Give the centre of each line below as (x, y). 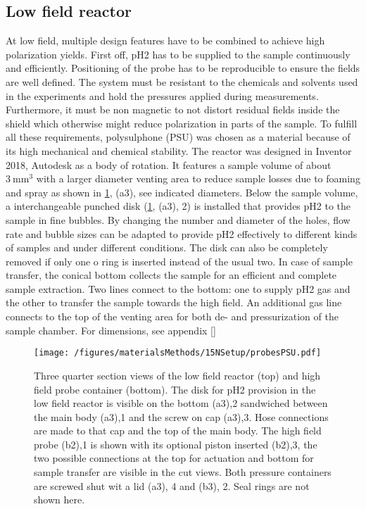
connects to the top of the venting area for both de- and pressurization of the (172, 316)
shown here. (59, 499)
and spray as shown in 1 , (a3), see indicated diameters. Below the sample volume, (182, 192)
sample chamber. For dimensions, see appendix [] (111, 330)
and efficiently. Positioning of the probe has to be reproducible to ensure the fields (183, 68)
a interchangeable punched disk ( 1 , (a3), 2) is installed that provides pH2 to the (178, 206)
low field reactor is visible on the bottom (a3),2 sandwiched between (181, 403)
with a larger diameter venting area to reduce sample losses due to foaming (198, 178)
